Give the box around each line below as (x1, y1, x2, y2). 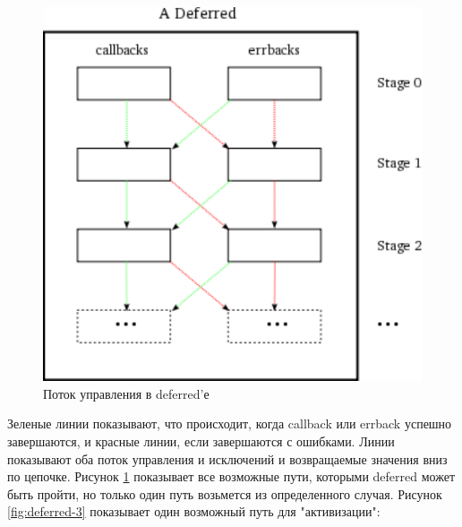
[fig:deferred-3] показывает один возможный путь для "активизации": (7, 502, 381, 521)
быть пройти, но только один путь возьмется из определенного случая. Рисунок (7, 484, 442, 503)
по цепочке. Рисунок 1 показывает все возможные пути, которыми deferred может (7, 467, 456, 486)
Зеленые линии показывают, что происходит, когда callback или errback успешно (7, 414, 452, 433)
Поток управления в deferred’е (43, 384, 210, 402)
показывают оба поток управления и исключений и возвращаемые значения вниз (7, 449, 448, 468)
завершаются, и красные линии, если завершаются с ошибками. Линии (7, 431, 395, 450)
